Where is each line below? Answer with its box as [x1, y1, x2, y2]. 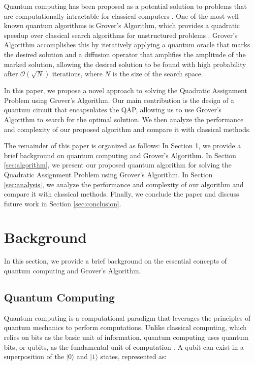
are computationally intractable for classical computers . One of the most [4, 10, 225, 21]
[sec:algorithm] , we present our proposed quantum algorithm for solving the [4, 160, 232, 170]
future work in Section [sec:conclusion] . [4, 198, 121, 208]
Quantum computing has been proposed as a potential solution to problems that [4, 1, 247, 11]
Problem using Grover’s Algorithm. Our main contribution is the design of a [4, 95, 234, 105]
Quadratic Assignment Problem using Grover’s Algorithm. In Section [4, 169, 213, 179]
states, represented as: [100, 351, 167, 362]
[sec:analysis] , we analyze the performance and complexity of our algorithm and [4, 179, 244, 189]
